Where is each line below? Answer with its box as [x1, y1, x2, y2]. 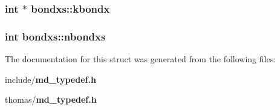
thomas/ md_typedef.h [5, 93, 97, 106]
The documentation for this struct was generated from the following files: [5, 53, 276, 65]
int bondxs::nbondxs [5, 28, 106, 44]
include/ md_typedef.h [5, 73, 96, 85]
